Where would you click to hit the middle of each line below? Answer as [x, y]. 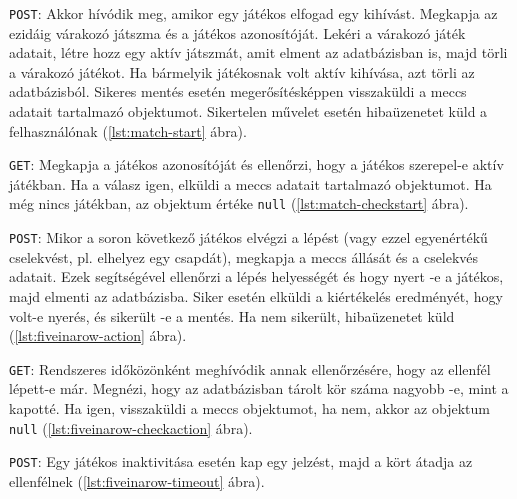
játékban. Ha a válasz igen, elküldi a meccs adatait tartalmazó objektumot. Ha [250, 183]
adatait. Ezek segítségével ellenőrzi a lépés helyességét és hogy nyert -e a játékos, [256, 276]
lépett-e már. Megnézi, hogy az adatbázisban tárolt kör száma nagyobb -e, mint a [259, 388]
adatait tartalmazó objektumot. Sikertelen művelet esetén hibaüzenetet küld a [248, 111]
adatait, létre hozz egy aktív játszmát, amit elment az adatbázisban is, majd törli [258, 52]
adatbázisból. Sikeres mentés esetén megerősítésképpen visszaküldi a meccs [238, 91]
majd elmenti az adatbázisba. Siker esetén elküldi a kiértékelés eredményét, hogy [256, 295]
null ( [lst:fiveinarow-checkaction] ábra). [131, 427]
